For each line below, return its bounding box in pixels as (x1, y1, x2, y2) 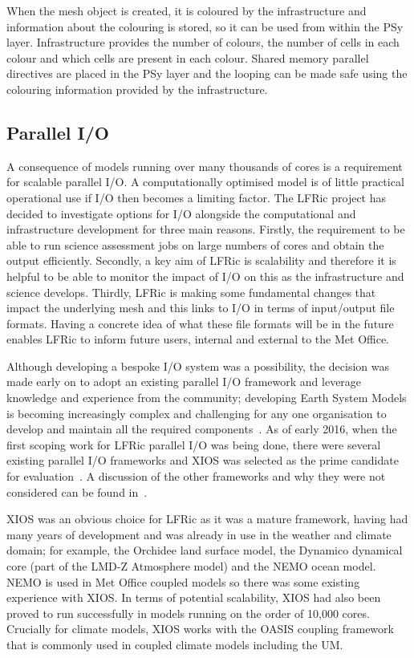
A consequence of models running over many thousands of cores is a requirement (6, 157, 403, 174)
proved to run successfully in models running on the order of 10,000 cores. (6, 604, 370, 621)
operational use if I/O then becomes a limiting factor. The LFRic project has (6, 189, 387, 205)
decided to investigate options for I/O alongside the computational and (6, 205, 356, 221)
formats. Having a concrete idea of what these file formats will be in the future (6, 315, 394, 331)
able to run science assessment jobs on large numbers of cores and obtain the (6, 236, 384, 253)
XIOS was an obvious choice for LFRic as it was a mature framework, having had (6, 510, 408, 527)
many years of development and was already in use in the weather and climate (6, 526, 392, 542)
